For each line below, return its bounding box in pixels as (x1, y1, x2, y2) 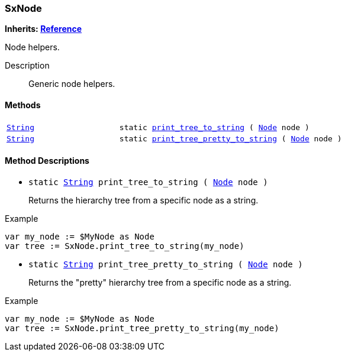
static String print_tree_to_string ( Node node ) (28, 177, 268, 187)
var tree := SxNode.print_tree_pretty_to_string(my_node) (5, 323, 279, 333)
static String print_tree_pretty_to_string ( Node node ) (28, 259, 303, 269)
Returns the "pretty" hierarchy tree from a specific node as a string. (28, 277, 292, 287)
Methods (5, 99, 41, 110)
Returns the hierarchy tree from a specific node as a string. (28, 195, 259, 205)
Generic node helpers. (28, 79, 115, 89)
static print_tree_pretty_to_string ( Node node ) (119, 134, 342, 143)
